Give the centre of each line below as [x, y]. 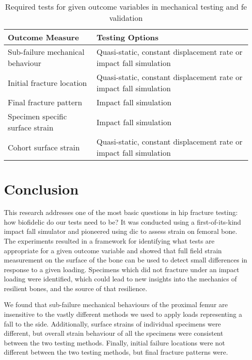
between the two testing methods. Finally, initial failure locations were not [115, 342]
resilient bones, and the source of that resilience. [76, 288]
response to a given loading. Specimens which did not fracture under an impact [122, 269]
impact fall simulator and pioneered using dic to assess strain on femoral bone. [121, 231]
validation [126, 18]
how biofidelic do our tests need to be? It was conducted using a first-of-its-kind [123, 221]
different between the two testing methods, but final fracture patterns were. [116, 352]
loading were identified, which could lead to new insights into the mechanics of [120, 279]
